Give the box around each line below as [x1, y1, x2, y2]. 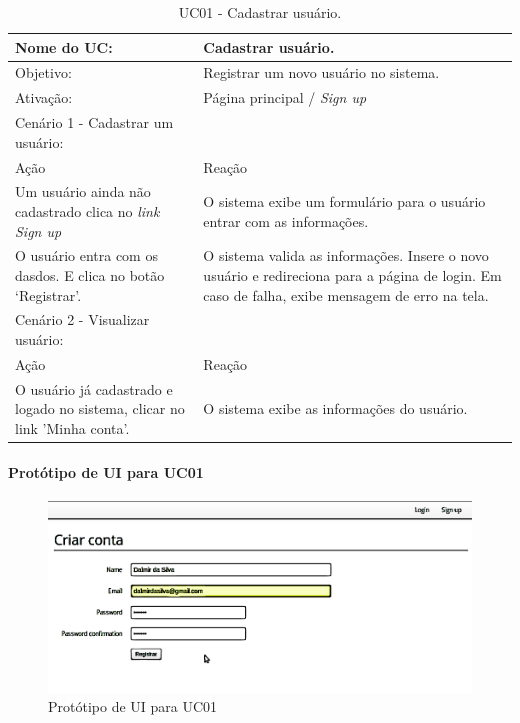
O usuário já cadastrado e [15, 378, 173, 399]
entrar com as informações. [203, 210, 369, 231]
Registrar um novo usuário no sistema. [203, 62, 440, 83]
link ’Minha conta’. [15, 417, 130, 438]
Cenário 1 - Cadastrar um [15, 112, 174, 133]
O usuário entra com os [15, 245, 158, 266]
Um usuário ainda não [15, 181, 151, 202]
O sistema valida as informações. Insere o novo [203, 245, 489, 266]
